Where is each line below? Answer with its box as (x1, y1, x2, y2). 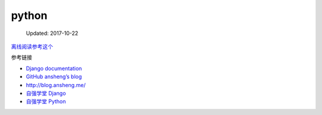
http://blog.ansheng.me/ (26, 81, 86, 88)
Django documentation (26, 65, 82, 72)
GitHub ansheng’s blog (26, 73, 82, 80)
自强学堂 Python (26, 98, 66, 105)
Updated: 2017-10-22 (26, 30, 79, 37)
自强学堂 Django (26, 90, 66, 97)
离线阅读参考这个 (11, 43, 53, 50)
